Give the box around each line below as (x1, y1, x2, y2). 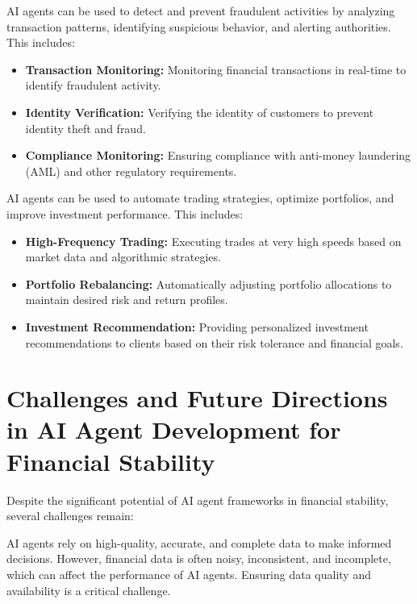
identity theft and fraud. (25, 119, 146, 136)
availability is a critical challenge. (6, 581, 171, 598)
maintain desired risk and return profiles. (25, 291, 228, 308)
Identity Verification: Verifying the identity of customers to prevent (25, 103, 374, 120)
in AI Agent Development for (6, 413, 341, 446)
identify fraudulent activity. (25, 77, 161, 94)
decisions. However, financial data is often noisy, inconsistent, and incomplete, (6, 550, 391, 567)
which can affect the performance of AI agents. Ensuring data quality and (6, 565, 371, 582)
